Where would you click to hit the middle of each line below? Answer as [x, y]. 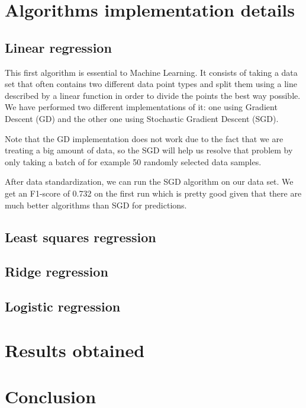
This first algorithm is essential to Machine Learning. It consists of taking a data [151, 72]
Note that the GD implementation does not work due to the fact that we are [144, 138]
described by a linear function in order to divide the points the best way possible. [153, 95]
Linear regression [58, 47]
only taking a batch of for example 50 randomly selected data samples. [133, 161]
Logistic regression [63, 306]
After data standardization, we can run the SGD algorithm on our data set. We [149, 181]
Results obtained [75, 350]
